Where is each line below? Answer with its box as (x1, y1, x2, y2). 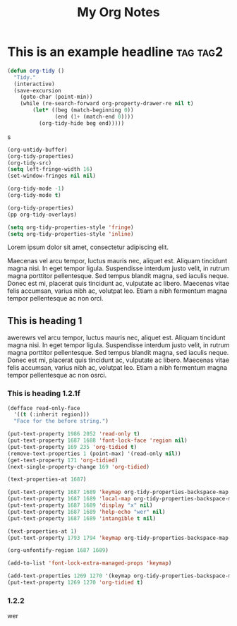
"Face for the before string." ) (13, 418, 109, 425)
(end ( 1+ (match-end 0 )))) (54, 114, 134, 121)
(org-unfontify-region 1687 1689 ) (7, 547, 109, 554)
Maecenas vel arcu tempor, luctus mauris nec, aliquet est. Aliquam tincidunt (7, 257, 228, 265)
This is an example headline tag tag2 (7, 44, 224, 60)
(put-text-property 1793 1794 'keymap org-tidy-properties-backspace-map (7, 534, 229, 541)
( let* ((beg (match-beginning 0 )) (32, 107, 134, 114)
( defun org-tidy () (7, 67, 65, 74)
